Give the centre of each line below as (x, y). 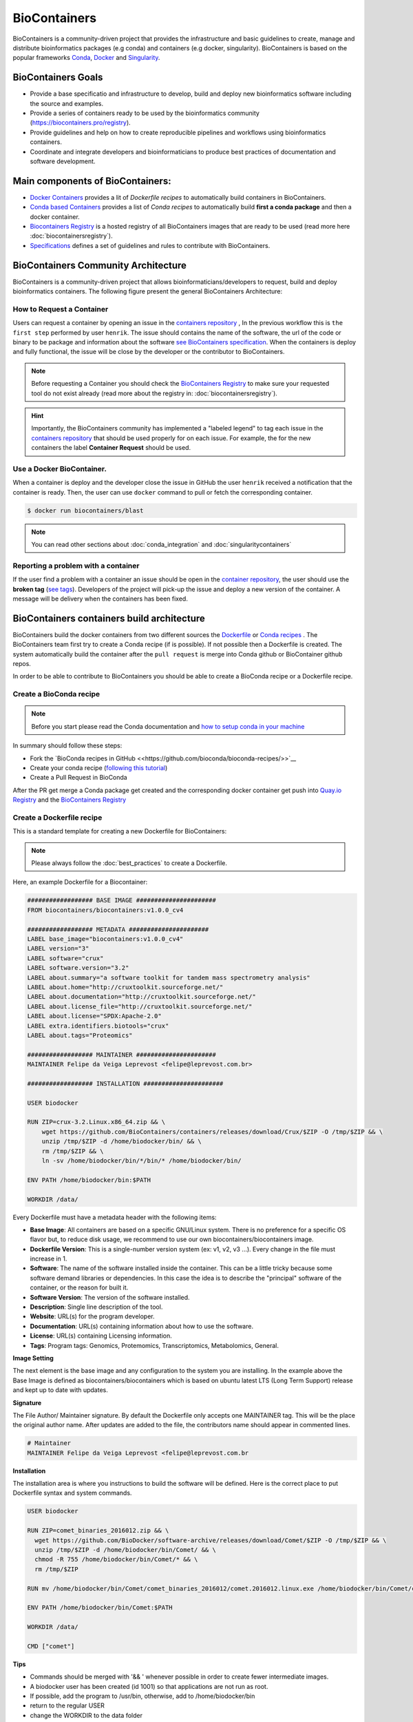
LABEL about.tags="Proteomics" (80, 1035)
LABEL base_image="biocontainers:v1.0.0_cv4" (105, 939)
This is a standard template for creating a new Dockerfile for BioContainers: (120, 831)
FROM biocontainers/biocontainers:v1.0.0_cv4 (105, 910)
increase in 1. (49, 1259)
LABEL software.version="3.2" (78, 968)
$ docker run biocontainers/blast (85, 510)
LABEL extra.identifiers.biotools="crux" (98, 1026)
